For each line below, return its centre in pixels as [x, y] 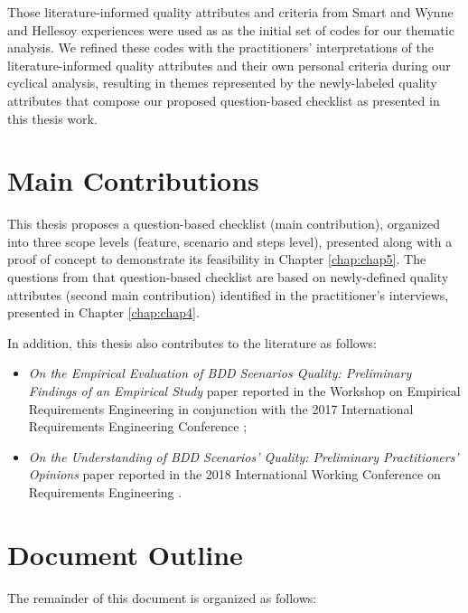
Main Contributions [133, 180]
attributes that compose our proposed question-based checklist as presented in [224, 100]
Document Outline [125, 554]
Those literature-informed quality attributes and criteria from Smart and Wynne [230, 12]
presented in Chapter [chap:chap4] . [103, 312]
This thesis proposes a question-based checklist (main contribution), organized [224, 224]
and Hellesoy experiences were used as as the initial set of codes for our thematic [231, 29]
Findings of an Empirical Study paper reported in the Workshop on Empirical [244, 391]
